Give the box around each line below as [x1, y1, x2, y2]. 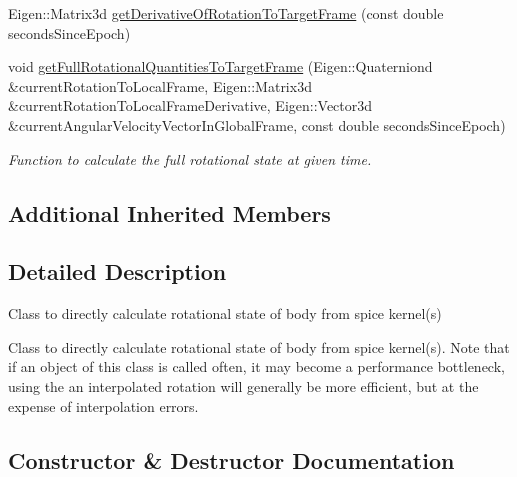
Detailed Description [8, 256, 227, 287]
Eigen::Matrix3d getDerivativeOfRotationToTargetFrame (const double [8, 3, 444, 23]
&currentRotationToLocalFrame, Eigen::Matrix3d [8, 75, 312, 96]
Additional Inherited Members [8, 197, 331, 228]
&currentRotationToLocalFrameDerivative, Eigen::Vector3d [8, 95, 373, 116]
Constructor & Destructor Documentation [8, 444, 455, 475]
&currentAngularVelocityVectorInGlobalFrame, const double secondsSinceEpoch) [8, 114, 506, 135]
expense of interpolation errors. [8, 395, 199, 416]
